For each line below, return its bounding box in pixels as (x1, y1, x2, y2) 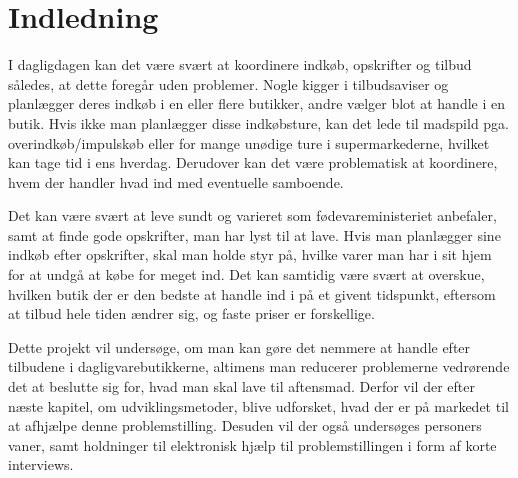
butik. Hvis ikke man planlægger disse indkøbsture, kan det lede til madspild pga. (8, 112, 510, 133)
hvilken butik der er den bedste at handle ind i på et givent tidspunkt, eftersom (8, 283, 496, 304)
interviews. (8, 454, 74, 475)
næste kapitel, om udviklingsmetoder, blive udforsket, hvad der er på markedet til (8, 395, 509, 416)
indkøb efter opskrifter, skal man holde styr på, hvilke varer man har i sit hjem (8, 244, 492, 265)
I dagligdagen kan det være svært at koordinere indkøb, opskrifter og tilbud (8, 54, 472, 75)
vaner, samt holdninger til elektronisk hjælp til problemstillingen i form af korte (8, 434, 497, 455)
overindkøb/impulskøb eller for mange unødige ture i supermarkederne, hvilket (8, 132, 490, 153)
